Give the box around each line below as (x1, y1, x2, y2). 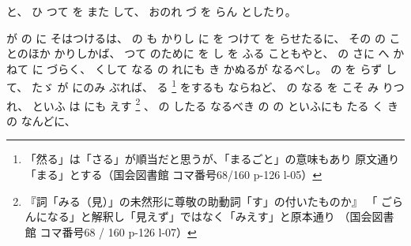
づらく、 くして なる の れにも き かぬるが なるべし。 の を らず (47, 60, 383, 76)
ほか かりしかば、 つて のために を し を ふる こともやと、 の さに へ (28, 45, 390, 61)
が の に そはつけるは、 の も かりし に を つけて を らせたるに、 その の (6, 29, 386, 46)
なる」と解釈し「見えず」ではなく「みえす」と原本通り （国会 (47, 208, 372, 225)
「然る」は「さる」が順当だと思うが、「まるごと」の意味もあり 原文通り (25, 151, 400, 167)
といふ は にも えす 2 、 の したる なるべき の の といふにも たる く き (32, 95, 398, 114)
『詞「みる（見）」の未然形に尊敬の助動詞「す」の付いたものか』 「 (25, 192, 378, 209)
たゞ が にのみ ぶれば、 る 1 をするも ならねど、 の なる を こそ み (31, 76, 379, 95)
